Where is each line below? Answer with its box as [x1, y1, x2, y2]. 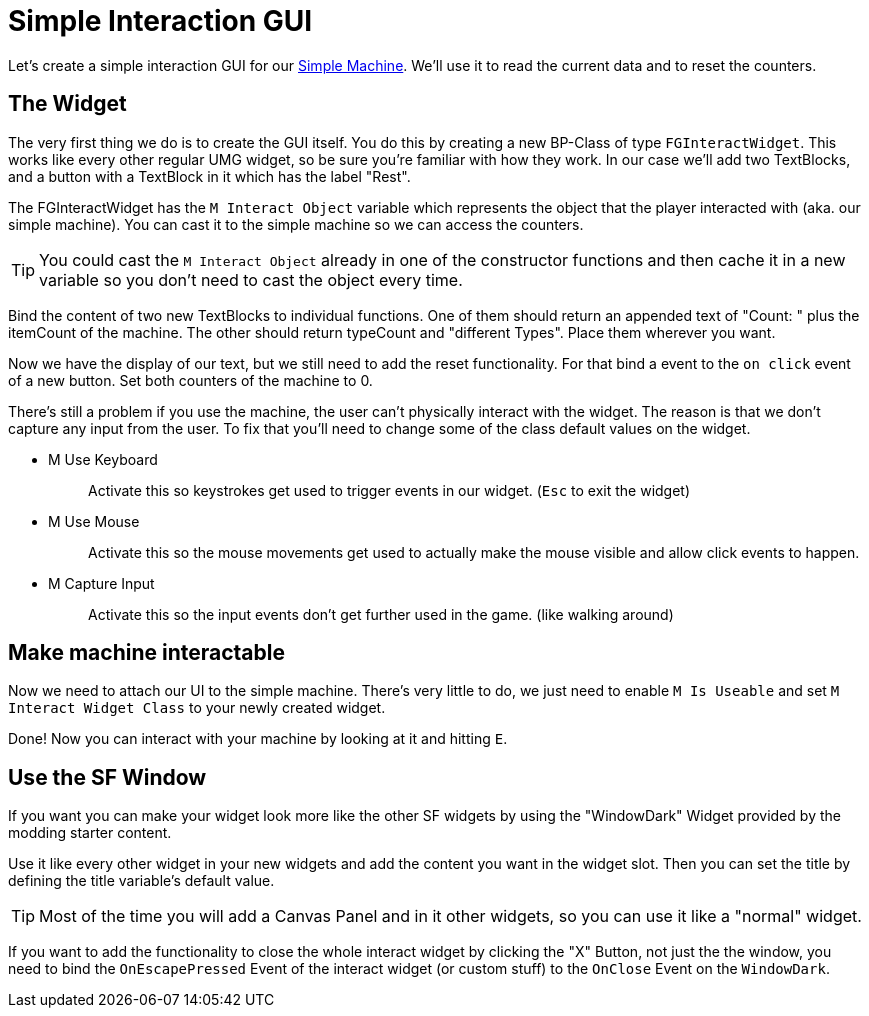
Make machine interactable [8, 640, 285, 666]
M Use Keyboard [48, 450, 158, 468]
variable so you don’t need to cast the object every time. [39, 269, 463, 290]
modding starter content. [8, 824, 172, 842]
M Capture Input [48, 574, 155, 592]
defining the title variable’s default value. [8, 872, 275, 890]
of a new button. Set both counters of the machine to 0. [8, 371, 373, 389]
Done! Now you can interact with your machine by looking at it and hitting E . [8, 730, 508, 748]
